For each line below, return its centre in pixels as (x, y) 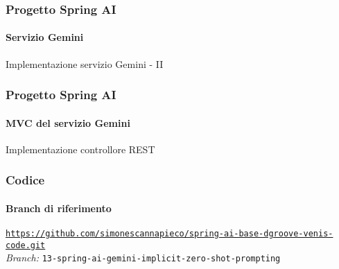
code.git (26, 245)
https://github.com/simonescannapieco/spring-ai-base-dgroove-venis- (169, 234)
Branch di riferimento (59, 208)
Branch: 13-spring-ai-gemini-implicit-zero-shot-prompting (143, 258)
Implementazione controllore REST (80, 149)
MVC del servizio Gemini (68, 122)
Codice (25, 180)
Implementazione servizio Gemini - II (85, 63)
